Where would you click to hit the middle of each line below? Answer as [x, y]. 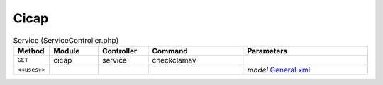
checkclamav [174, 60]
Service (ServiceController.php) [66, 40]
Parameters [267, 51]
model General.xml [279, 70]
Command [170, 51]
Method [31, 51]
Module [67, 51]
